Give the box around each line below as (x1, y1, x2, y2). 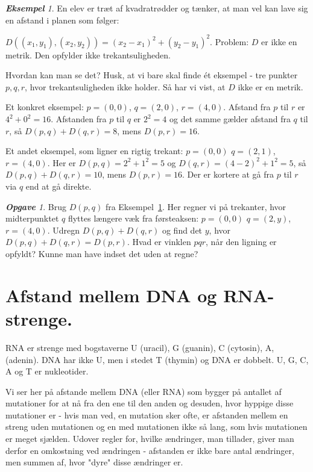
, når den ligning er (206, 235, 277, 248)
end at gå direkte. (25, 180, 92, 193)
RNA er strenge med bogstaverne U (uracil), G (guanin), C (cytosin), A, (5, 341, 274, 353)
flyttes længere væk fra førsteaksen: (68, 212, 199, 225)
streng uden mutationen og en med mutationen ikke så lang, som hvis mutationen (5, 420, 308, 433)
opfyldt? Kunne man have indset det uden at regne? (5, 247, 198, 259)
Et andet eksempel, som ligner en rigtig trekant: (5, 144, 183, 157)
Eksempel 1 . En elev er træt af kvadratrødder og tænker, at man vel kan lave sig (5, 2, 308, 14)
